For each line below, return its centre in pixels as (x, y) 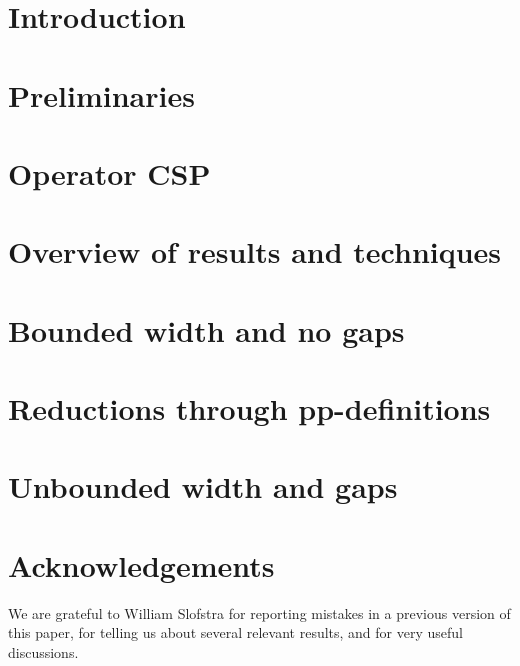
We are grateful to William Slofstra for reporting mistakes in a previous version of (259, 612)
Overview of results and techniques (255, 251)
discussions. (43, 651)
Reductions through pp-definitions (249, 408)
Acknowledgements (141, 564)
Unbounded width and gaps (203, 486)
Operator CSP (109, 172)
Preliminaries (101, 94)
